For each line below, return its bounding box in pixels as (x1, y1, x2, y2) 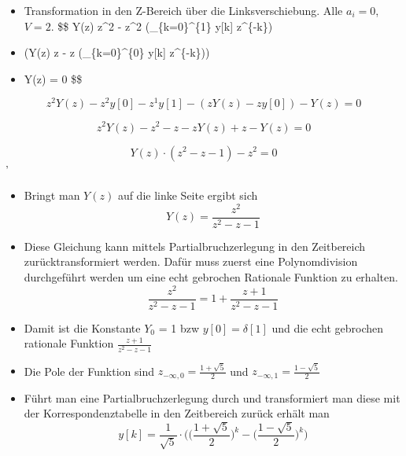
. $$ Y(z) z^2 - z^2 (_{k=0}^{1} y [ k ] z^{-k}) (50, 17, 273, 34)
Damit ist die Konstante (24, 319, 141, 336)
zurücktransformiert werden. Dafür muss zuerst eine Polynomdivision (24, 253, 358, 270)
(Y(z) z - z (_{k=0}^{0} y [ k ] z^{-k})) (24, 44, 210, 61)
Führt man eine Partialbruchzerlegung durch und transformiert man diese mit (24, 389, 400, 406)
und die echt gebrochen (271, 319, 383, 336)
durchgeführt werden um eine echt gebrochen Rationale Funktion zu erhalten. (24, 269, 398, 285)
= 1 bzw (158, 319, 200, 336)
